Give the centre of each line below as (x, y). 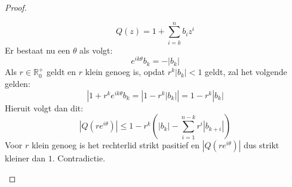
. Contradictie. (79, 158)
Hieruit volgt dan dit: (44, 107)
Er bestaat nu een (38, 50)
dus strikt (262, 145)
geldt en (62, 72)
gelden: (18, 83)
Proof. (16, 7)
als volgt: (96, 50)
